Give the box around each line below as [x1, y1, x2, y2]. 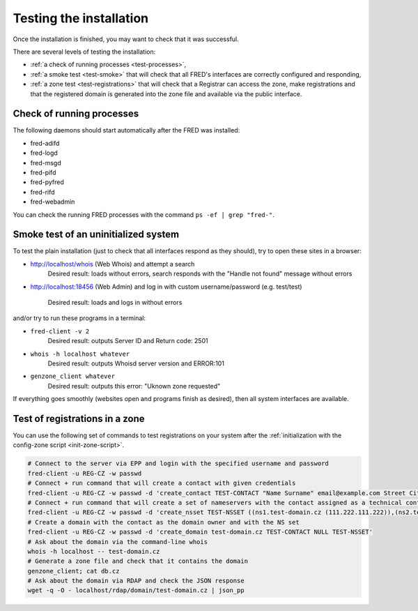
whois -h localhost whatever [30, 349, 130, 358]
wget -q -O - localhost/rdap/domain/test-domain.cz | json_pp [27, 587, 245, 594]
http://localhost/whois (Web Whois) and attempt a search [30, 259, 195, 268]
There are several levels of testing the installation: [13, 47, 156, 56]
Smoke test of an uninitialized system [13, 229, 180, 241]
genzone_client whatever [30, 372, 115, 380]
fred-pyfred [30, 178, 64, 186]
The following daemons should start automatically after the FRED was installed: [13, 126, 240, 135]
